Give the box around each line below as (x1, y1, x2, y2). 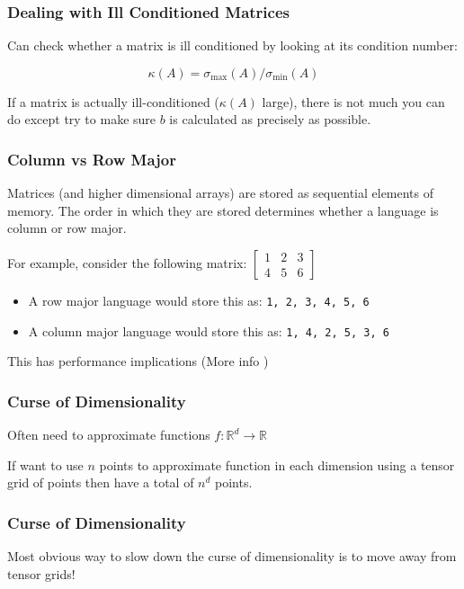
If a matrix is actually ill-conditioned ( (7, 92, 219, 111)
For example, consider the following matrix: (7, 254, 247, 272)
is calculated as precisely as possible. (169, 110, 371, 129)
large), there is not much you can (262, 92, 445, 111)
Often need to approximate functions (7, 425, 210, 444)
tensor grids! (7, 564, 76, 583)
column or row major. (7, 219, 127, 237)
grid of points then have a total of (7, 473, 194, 492)
